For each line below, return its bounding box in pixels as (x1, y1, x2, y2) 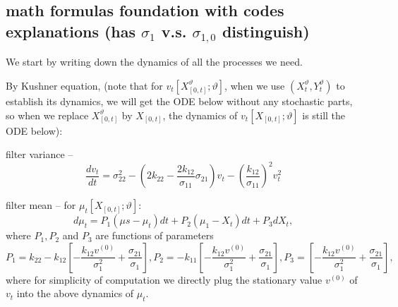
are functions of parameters (95, 228, 214, 243)
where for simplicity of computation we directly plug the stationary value (6, 272, 322, 287)
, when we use (224, 78, 285, 92)
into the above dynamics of (16, 286, 134, 301)
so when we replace (6, 107, 89, 122)
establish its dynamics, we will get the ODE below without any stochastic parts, (6, 93, 353, 108)
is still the (302, 107, 346, 122)
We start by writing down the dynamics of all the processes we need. (6, 54, 303, 69)
